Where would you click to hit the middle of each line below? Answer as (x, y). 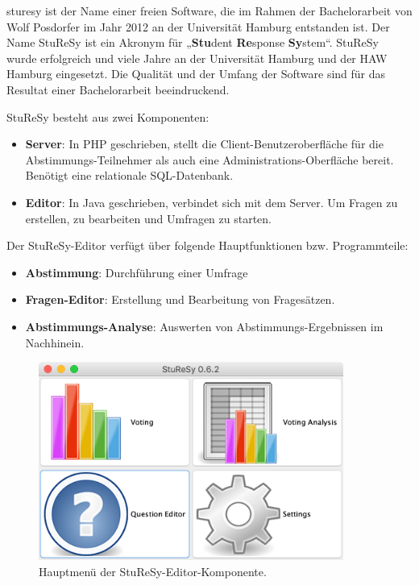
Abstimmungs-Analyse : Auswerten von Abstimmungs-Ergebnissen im (204, 326)
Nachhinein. (55, 342)
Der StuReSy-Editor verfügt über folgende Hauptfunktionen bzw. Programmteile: (207, 245)
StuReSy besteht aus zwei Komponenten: (108, 116)
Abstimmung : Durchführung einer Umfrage (137, 272)
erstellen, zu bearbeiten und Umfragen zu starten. (149, 218)
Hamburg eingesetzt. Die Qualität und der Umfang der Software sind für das (196, 74)
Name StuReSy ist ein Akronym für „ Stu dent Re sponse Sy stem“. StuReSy (193, 42)
